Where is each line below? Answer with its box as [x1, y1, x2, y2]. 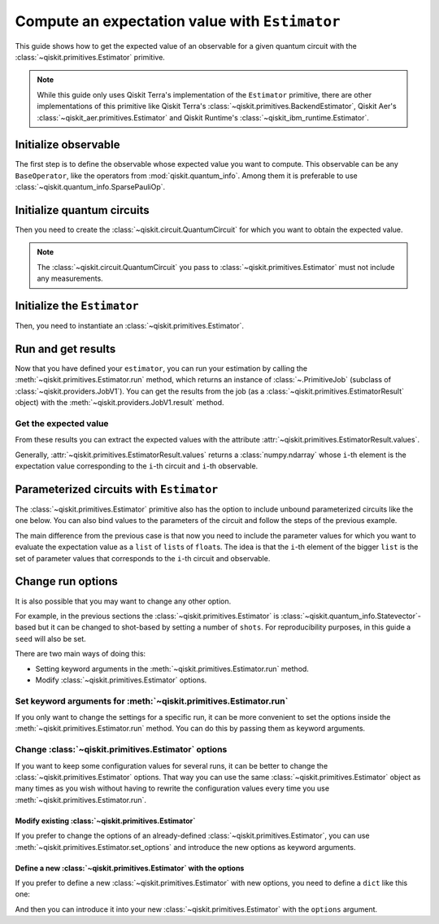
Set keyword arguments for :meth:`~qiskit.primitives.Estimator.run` [15, 695, 289, 707]
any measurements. [37, 273, 103, 284]
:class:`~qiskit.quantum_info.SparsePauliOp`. [15, 182, 166, 192]
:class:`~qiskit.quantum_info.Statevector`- [280, 611, 422, 621]
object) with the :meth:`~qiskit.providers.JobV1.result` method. [15, 398, 224, 408]
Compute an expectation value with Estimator [15, 12, 341, 30]
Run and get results [15, 342, 116, 355]
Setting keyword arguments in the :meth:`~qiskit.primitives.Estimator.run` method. [35, 664, 309, 673]
